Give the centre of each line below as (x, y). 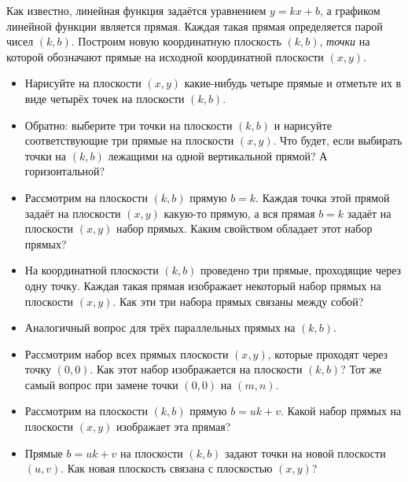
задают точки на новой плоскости (305, 453)
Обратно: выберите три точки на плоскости (129, 125)
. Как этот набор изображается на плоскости (196, 369)
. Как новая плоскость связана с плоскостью (167, 468)
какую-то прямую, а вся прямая (239, 213)
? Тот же (361, 369)
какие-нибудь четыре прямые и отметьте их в (293, 83)
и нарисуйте (303, 125)
